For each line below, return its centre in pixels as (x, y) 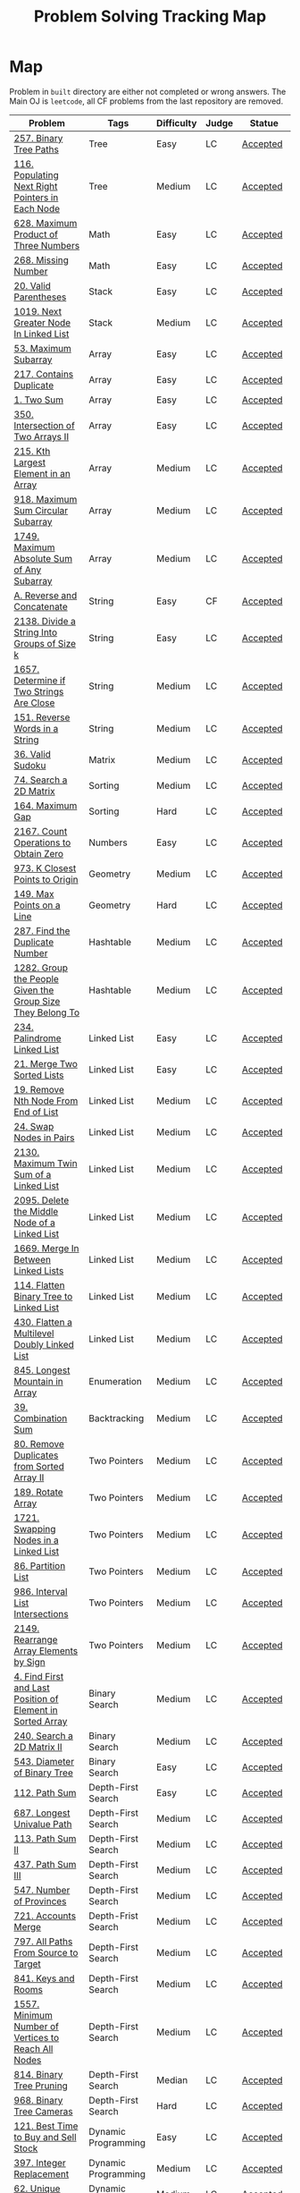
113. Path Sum (45, 1838)
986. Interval (41, 1591)
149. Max (34, 893)
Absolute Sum (43, 558)
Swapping (35, 1528)
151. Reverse (42, 717)
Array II (29, 1478)
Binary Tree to (43, 1296)
